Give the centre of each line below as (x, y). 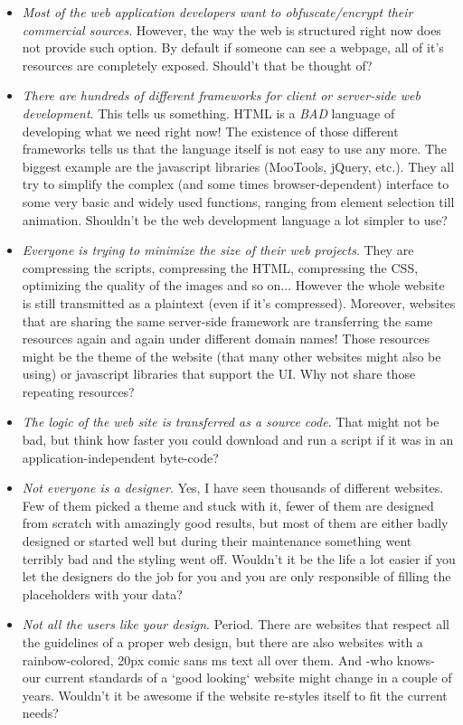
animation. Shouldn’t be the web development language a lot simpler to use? (235, 219)
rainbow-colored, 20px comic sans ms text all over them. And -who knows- (228, 659)
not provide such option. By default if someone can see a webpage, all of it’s (233, 47)
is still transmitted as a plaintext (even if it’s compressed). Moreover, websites (239, 302)
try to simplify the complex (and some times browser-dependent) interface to (236, 184)
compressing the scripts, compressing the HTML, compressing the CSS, (220, 267)
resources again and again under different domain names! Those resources (226, 339)
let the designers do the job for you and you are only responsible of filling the (236, 576)
